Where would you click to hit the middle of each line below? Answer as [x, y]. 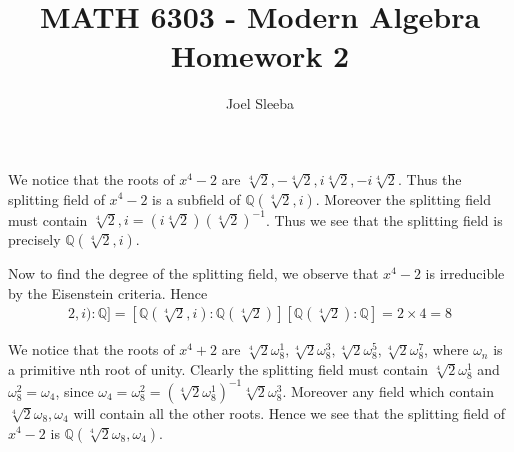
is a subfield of [196, 198]
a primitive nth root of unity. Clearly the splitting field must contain [218, 368]
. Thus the [429, 178]
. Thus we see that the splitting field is [384, 219]
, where [446, 349]
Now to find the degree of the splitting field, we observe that [193, 273]
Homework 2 [260, 55]
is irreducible [465, 273]
